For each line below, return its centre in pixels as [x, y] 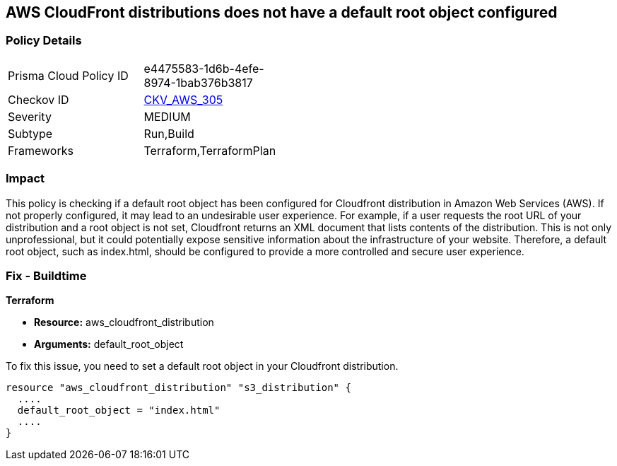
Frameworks [41, 150]
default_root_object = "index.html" [119, 410]
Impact [25, 179]
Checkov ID [39, 99]
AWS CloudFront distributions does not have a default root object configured [282, 12]
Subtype [30, 133]
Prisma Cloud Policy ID [68, 75]
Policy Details [44, 41]
